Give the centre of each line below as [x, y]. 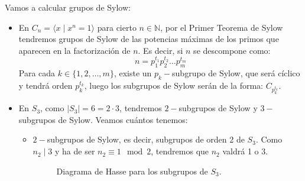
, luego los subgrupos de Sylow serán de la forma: [173, 85]
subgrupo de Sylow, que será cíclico [236, 73]
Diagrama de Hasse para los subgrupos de [132, 171]
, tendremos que [180, 151]
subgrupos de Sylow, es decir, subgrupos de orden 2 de [146, 139]
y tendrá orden [46, 85]
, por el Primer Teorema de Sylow [222, 27]
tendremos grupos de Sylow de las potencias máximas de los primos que [149, 39]
